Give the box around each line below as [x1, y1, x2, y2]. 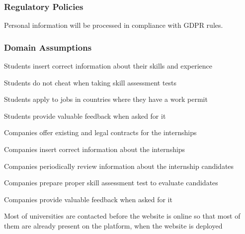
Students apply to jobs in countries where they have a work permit [4, 94, 208, 104]
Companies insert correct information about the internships [4, 144, 185, 154]
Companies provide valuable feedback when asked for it [4, 194, 172, 204]
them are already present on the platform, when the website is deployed [4, 220, 223, 231]
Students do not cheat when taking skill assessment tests [4, 77, 177, 87]
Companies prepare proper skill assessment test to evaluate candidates [4, 177, 218, 188]
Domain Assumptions [4, 41, 92, 53]
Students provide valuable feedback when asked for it [4, 110, 166, 121]
